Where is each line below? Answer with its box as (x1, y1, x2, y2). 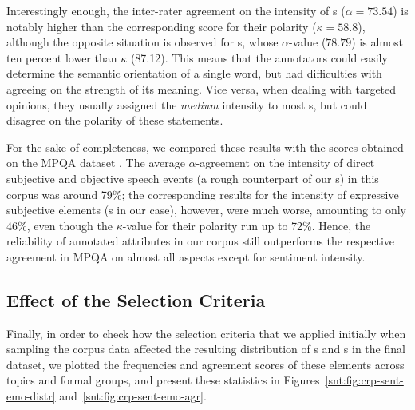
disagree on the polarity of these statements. (6, 112, 223, 129)
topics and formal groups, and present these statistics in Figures (6, 372, 320, 388)
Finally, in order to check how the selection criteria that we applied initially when (6, 324, 406, 341)
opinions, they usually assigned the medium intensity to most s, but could (6, 96, 367, 113)
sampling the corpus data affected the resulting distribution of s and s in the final (6, 340, 405, 357)
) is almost (351, 34, 403, 50)
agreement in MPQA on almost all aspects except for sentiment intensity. (6, 248, 366, 265)
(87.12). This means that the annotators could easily (130, 49, 388, 66)
